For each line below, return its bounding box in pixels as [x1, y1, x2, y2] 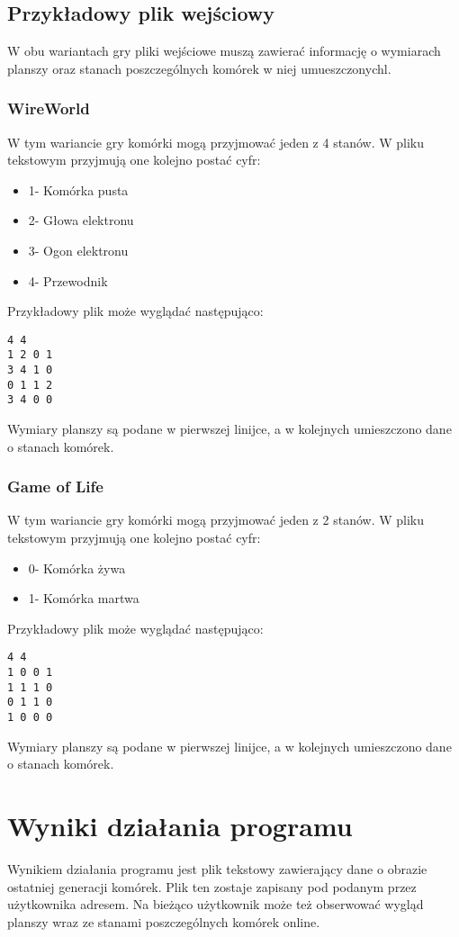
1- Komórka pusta [28, 180, 129, 199]
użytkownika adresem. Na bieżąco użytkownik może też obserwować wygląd [7, 895, 424, 914]
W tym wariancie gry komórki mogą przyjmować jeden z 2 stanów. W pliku [7, 510, 424, 529]
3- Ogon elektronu [28, 240, 129, 259]
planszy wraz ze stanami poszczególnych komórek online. [7, 912, 320, 931]
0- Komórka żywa [28, 558, 126, 577]
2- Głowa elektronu [28, 211, 134, 230]
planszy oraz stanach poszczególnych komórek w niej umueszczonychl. [7, 59, 391, 77]
